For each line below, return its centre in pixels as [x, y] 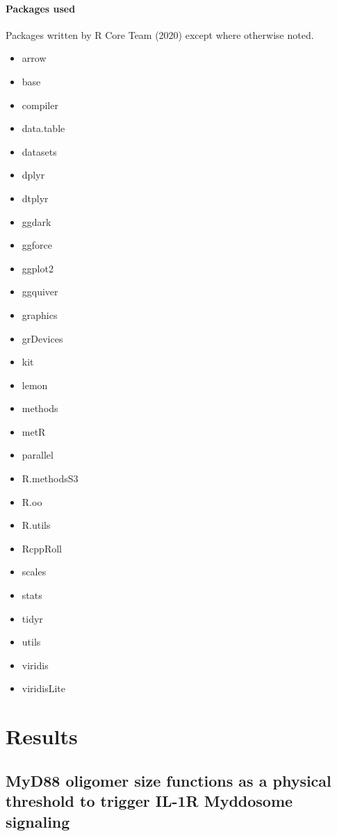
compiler [40, 105]
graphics [40, 314]
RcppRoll [42, 548]
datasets [39, 151]
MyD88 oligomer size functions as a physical [168, 780]
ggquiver [40, 292]
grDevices [42, 338]
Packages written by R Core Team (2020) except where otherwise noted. [160, 34]
